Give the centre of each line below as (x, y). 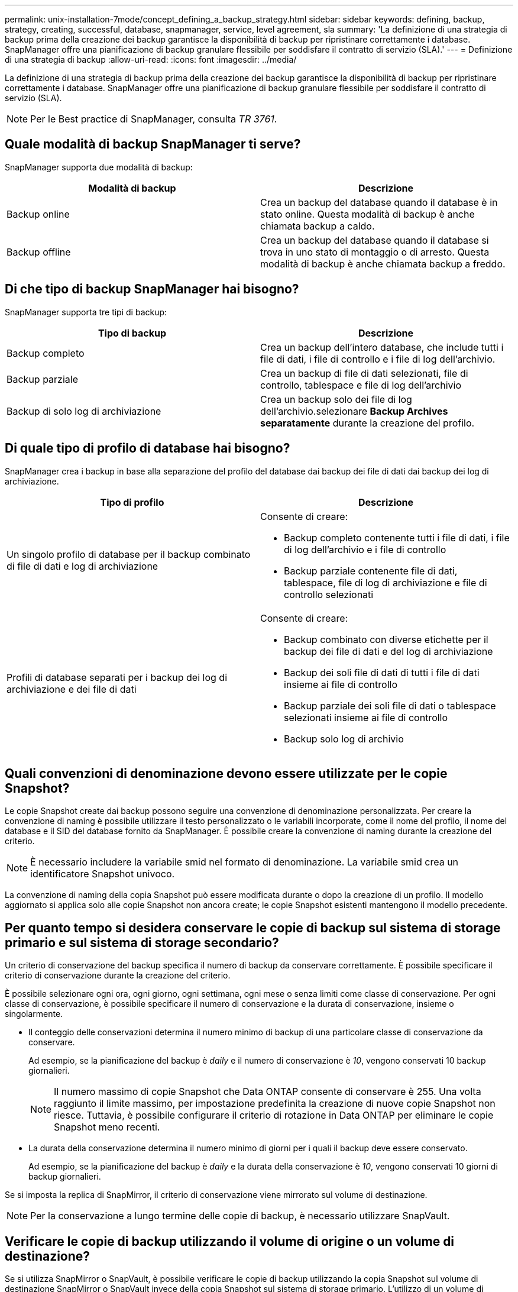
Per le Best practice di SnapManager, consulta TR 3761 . (154, 119)
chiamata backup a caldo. (318, 226)
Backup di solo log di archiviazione (84, 411)
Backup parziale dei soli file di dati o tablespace (390, 705)
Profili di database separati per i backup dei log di (117, 677)
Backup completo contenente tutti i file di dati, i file (397, 537)
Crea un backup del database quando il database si (375, 240)
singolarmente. (34, 1014)
